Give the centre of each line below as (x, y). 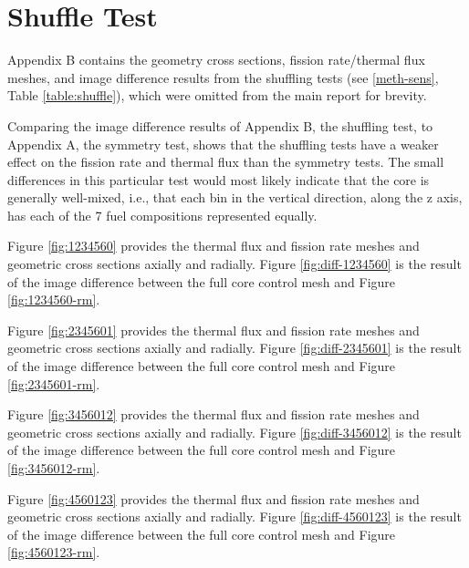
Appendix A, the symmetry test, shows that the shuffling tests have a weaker (223, 144)
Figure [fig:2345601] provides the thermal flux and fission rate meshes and (214, 330)
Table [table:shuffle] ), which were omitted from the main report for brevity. (217, 95)
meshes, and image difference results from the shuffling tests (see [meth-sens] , (223, 77)
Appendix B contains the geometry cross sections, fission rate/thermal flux (216, 60)
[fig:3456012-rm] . (54, 468)
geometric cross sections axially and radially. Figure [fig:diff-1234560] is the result (234, 264)
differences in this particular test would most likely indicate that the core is (219, 179)
